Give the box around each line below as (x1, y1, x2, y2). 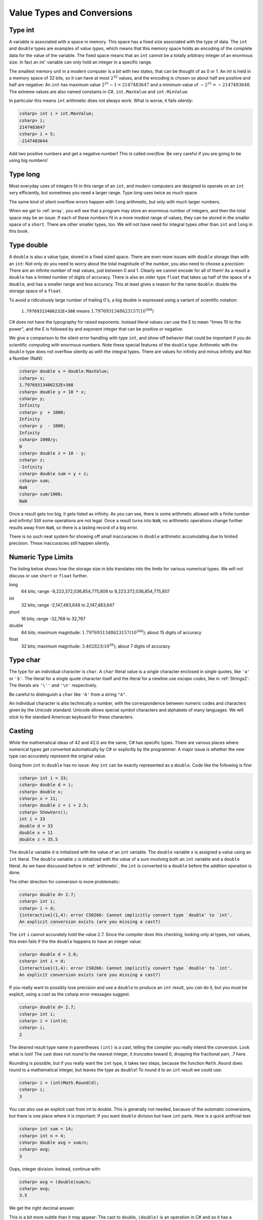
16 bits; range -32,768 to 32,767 (21, 615, 86, 622)
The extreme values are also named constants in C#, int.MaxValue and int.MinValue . (9, 88, 189, 95)
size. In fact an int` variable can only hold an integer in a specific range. (9, 59, 152, 65)
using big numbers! (9, 158, 48, 163)
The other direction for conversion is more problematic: (9, 878, 120, 884)
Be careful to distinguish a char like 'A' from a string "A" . (9, 691, 127, 697)
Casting (9, 727, 34, 735)
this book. (9, 228, 29, 234)
